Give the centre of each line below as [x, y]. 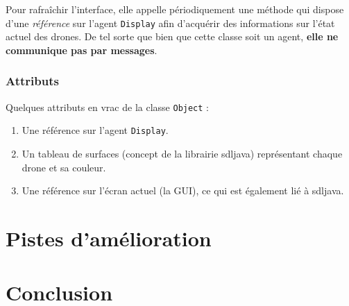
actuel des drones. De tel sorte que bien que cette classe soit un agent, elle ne [172, 36]
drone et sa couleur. [64, 167]
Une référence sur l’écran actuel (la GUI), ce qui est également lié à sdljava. [183, 190]
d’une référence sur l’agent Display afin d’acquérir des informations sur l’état [170, 23]
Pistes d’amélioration [109, 238]
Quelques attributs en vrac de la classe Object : [107, 107]
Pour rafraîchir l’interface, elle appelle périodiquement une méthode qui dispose [175, 9]
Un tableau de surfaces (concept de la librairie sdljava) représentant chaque [182, 153]
